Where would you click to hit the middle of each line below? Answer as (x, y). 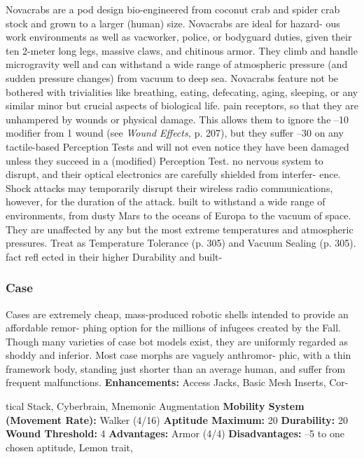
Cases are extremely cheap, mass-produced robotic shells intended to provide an (177, 314)
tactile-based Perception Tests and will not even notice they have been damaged (177, 146)
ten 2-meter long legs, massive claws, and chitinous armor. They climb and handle (182, 50)
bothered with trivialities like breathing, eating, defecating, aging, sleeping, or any (182, 91)
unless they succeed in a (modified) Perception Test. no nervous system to (164, 160)
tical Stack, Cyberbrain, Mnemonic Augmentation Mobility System (155, 406)
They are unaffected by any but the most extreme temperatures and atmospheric (180, 229)
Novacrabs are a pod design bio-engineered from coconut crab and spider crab (173, 9)
